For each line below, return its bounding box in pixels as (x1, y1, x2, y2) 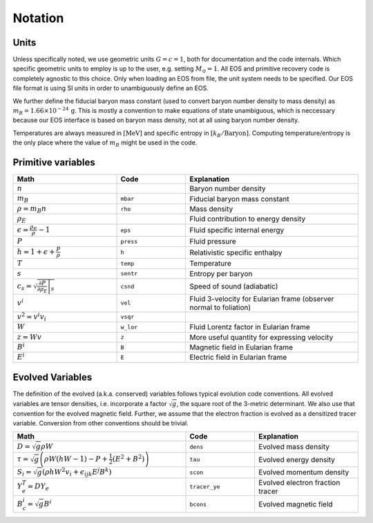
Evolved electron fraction (258, 477, 341, 487)
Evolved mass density (258, 442, 330, 452)
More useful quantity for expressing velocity (189, 332, 334, 342)
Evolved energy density (258, 455, 335, 464)
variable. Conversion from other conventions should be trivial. (12, 419, 189, 428)
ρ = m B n (17, 204, 47, 214)
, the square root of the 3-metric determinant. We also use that (176, 399, 355, 407)
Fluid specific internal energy (189, 226, 285, 235)
